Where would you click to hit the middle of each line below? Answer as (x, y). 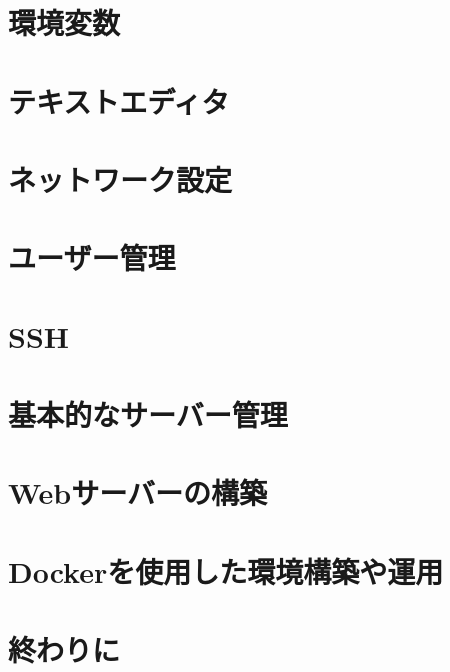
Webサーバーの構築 (137, 492)
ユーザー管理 (92, 257)
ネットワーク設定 (120, 178)
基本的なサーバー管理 (148, 414)
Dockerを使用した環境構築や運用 (226, 570)
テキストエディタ (119, 100)
